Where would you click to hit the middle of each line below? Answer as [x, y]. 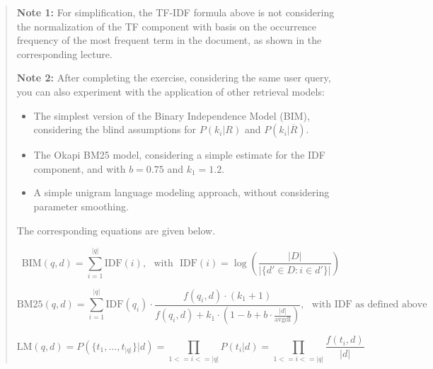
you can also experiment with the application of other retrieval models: [171, 91]
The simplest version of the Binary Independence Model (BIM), [172, 115]
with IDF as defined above [369, 305]
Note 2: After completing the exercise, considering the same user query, [174, 78]
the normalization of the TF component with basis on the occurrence [166, 26]
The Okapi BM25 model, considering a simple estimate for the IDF [179, 155]
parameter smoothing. [81, 206]
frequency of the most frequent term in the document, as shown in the [169, 40]
